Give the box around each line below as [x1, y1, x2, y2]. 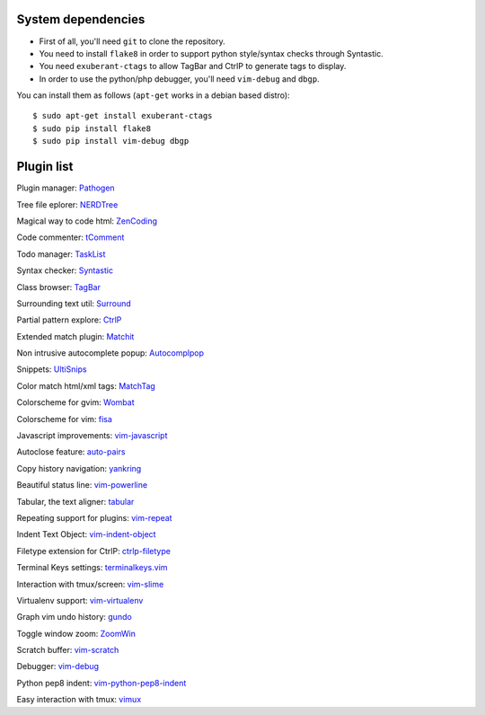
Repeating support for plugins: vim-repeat [16, 512, 172, 523]
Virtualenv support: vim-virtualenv [16, 595, 144, 605]
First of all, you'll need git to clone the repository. [39, 36, 225, 47]
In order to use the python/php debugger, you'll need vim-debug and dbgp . [39, 73, 320, 84]
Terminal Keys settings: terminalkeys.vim [16, 562, 168, 573]
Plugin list [16, 159, 74, 174]
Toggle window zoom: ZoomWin [16, 628, 137, 639]
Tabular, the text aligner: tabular [16, 496, 135, 507]
